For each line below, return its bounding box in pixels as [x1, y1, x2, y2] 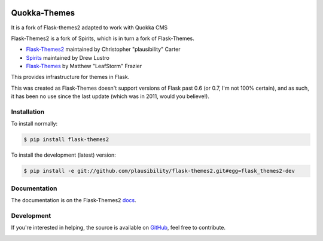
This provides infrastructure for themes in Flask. [11, 74, 130, 81]
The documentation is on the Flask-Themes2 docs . [11, 197, 137, 204]
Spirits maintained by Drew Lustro [26, 54, 110, 61]
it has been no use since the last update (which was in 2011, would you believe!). [11, 93, 209, 100]
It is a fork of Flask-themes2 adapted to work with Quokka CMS [11, 24, 168, 31]
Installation [11, 108, 45, 116]
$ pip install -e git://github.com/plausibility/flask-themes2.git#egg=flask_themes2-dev [23, 167, 295, 175]
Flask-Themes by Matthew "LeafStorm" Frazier [26, 63, 142, 70]
